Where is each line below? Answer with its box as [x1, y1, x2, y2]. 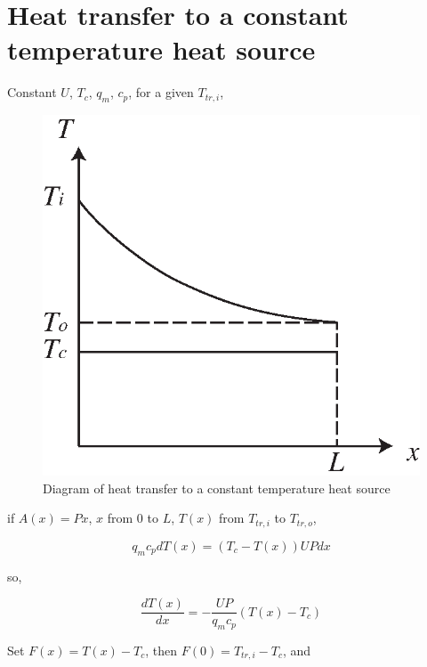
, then [145, 640, 178, 659]
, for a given [128, 83, 194, 102]
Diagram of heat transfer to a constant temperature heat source [43, 478, 391, 497]
